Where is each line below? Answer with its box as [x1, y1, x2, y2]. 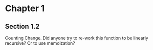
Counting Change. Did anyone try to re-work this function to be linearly [5, 35, 148, 41]
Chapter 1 [5, 3, 45, 14]
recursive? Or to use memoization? [5, 40, 75, 46]
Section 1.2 [5, 22, 40, 31]
